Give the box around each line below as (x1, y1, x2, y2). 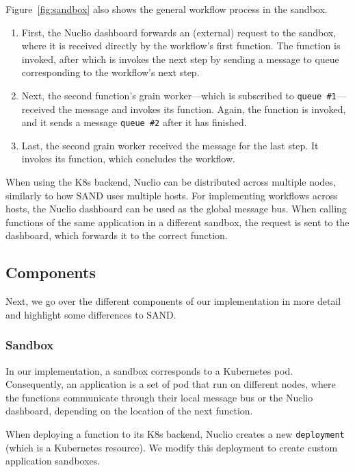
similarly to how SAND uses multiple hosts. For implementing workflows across (5, 188, 338, 202)
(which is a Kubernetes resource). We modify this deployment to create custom (5, 440, 338, 454)
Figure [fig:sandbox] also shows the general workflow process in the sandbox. (5, 2, 328, 16)
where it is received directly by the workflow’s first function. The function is (21, 38, 341, 53)
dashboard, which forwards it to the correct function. (5, 228, 228, 243)
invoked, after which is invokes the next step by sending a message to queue (21, 51, 339, 66)
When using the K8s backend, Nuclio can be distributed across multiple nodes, (5, 175, 336, 189)
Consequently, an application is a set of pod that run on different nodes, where (5, 377, 336, 391)
